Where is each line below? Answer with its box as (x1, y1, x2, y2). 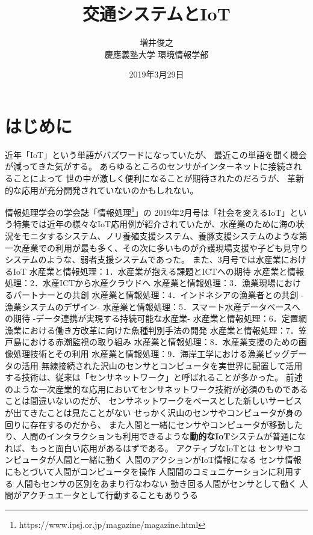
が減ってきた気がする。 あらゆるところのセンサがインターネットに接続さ (5, 160, 294, 173)
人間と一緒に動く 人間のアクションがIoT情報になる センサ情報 (55, 453, 302, 466)
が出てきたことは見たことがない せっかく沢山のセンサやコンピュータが (5, 406, 286, 418)
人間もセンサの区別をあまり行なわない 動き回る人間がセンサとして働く (16, 477, 297, 489)
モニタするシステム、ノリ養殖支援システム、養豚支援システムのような (21, 230, 299, 242)
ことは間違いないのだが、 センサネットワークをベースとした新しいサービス (5, 394, 302, 407)
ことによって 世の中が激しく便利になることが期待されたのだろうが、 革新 (13, 172, 305, 185)
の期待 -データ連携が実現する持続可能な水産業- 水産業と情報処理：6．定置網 (5, 312, 307, 325)
